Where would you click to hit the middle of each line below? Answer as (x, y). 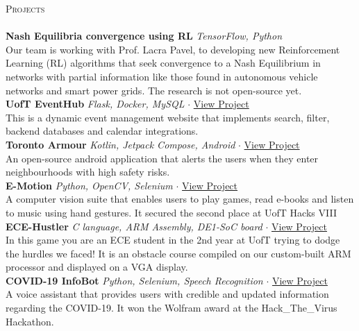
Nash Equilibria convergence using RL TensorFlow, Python (144, 36)
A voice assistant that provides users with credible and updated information (167, 294)
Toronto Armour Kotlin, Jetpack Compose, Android (120, 144)
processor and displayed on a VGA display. (97, 267)
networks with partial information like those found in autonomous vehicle (162, 76)
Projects (25, 8)
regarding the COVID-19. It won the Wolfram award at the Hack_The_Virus (172, 308)
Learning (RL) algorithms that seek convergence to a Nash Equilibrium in (163, 63)
